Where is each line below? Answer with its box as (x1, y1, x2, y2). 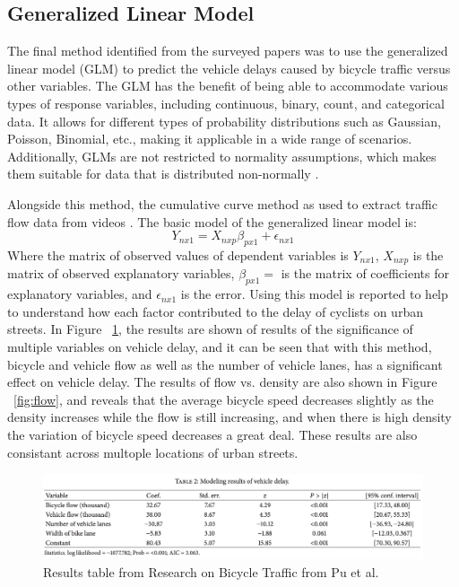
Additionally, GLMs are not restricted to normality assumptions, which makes (7, 146, 437, 165)
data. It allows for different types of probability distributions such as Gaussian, (7, 111, 441, 130)
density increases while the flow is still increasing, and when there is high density (7, 407, 452, 426)
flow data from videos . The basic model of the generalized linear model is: (7, 212, 417, 231)
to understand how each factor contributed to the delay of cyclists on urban (7, 302, 423, 320)
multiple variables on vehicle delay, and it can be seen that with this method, (7, 337, 432, 355)
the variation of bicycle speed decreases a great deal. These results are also (7, 425, 418, 443)
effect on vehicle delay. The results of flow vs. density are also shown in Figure (7, 372, 437, 391)
